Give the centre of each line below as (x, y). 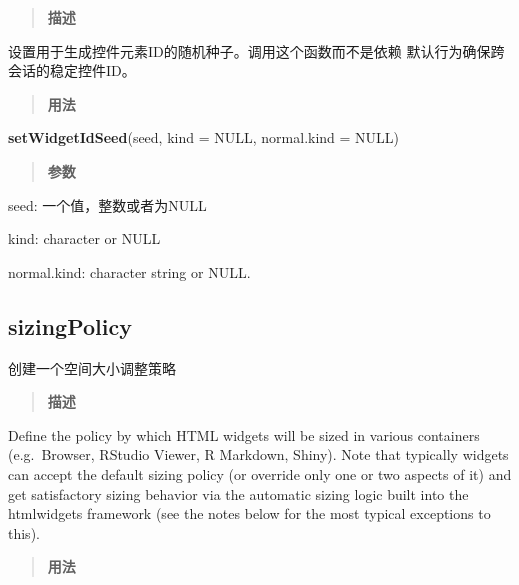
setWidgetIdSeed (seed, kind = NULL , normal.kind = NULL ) (204, 137)
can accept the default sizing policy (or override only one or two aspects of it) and (260, 473)
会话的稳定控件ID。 (72, 70)
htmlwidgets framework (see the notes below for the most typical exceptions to (249, 513)
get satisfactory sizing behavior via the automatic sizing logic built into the (238, 493)
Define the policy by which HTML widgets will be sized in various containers (244, 434)
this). (24, 532)
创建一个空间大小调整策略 (92, 367)
